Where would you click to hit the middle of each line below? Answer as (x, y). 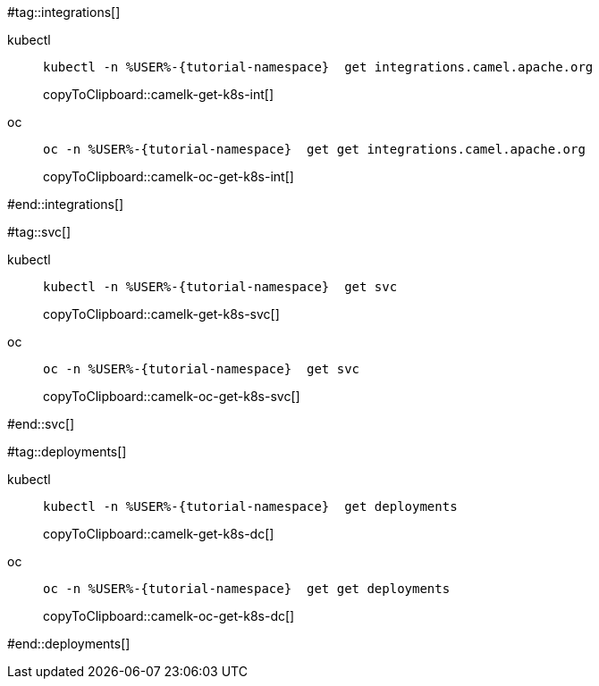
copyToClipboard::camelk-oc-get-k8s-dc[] (169, 616)
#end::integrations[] (66, 204)
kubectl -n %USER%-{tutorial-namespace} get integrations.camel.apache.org (318, 67)
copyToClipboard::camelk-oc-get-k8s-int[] (169, 176)
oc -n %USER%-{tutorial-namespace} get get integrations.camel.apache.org (314, 149)
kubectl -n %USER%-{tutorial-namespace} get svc (220, 287)
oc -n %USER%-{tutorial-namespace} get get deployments (247, 589)
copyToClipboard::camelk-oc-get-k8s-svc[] (172, 396)
